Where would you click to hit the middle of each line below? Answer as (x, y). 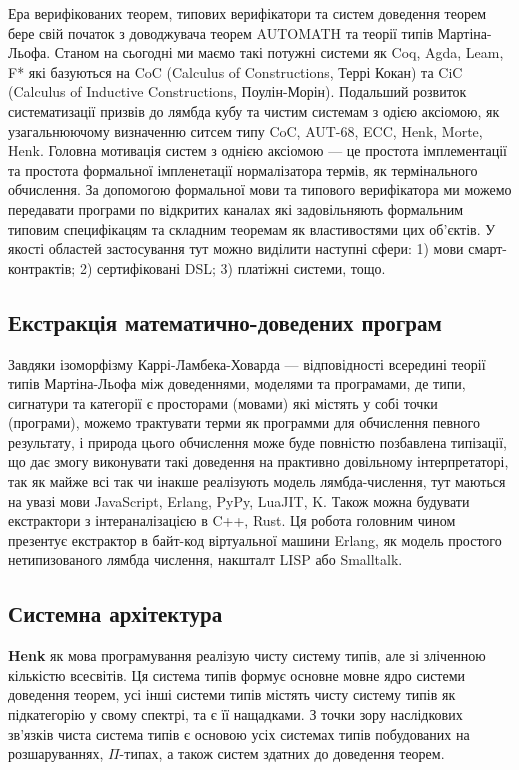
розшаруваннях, (56, 753)
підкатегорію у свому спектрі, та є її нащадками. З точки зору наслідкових (235, 714)
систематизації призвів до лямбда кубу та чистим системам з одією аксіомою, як (254, 110)
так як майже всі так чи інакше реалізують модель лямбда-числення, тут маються (257, 481)
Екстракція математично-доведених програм (225, 321)
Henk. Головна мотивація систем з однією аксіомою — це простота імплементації (257, 150)
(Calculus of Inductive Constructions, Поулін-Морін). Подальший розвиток (237, 91)
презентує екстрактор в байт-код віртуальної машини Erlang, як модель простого (255, 539)
